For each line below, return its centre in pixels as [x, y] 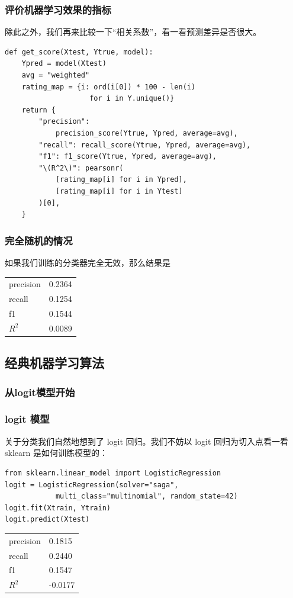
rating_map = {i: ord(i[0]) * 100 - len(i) [109, 87]
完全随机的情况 [39, 240]
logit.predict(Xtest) [47, 520]
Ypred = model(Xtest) [64, 64]
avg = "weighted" [56, 75]
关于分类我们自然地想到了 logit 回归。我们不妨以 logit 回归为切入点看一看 [147, 441]
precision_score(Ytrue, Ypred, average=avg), [146, 133]
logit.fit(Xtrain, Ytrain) [58, 508]
